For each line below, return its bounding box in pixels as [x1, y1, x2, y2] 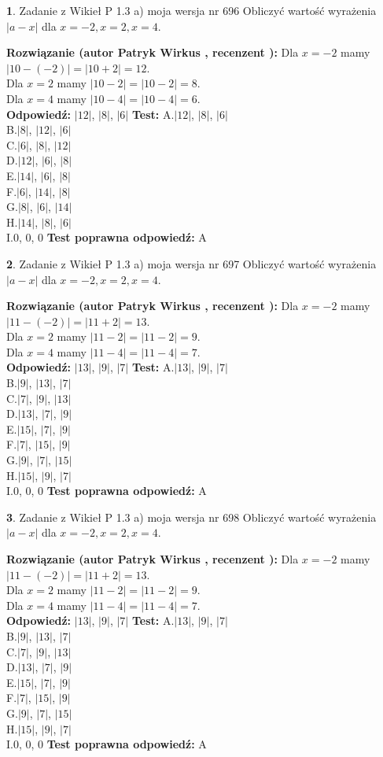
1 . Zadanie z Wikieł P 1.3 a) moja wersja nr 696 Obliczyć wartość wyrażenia [6, 2, 377, 18]
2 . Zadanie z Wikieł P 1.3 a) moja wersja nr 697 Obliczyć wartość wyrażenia [6, 255, 377, 271]
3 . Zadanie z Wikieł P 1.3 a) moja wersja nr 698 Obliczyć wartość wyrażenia [6, 508, 377, 525]
